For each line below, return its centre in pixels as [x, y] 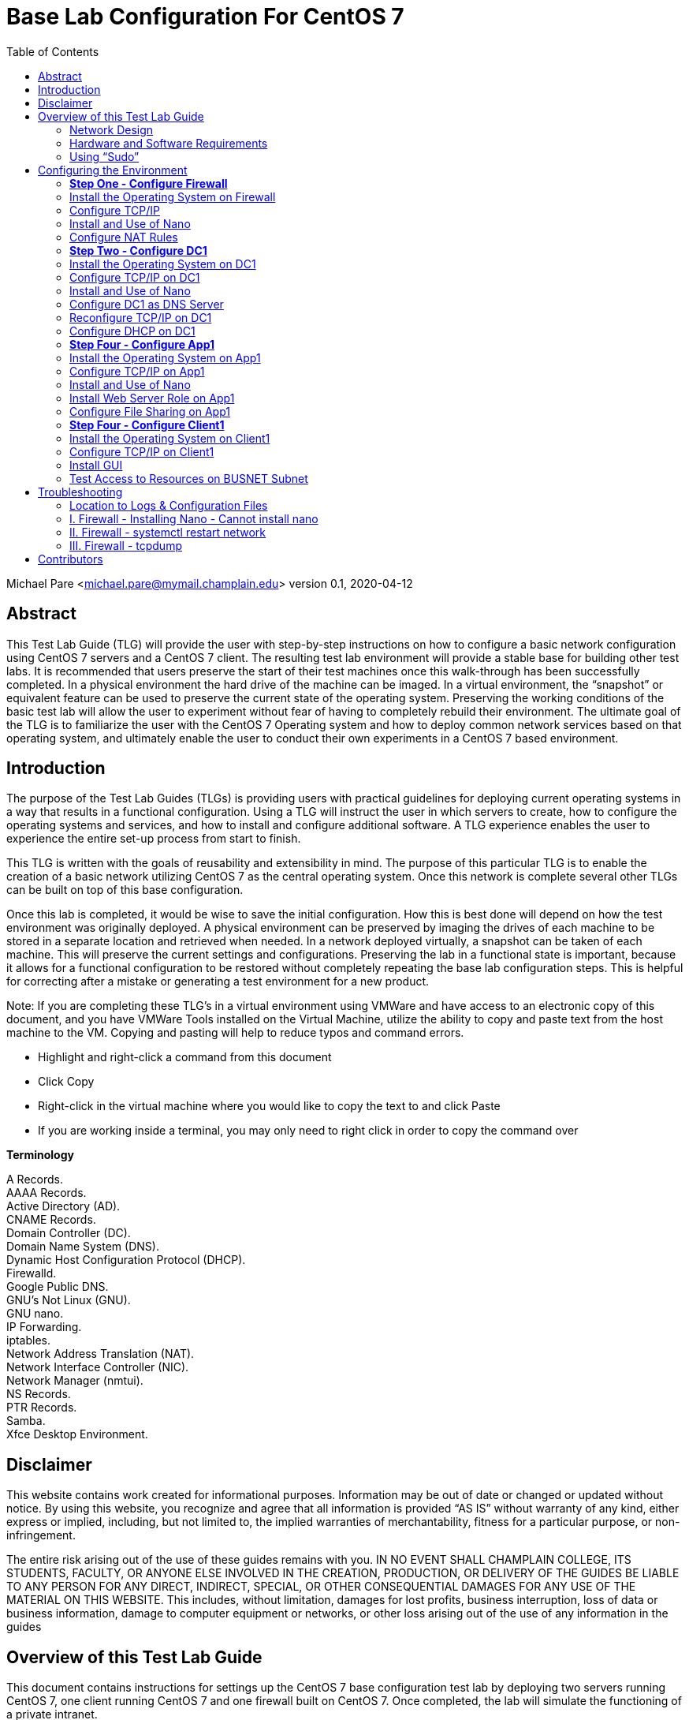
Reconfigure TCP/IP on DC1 [141, 317]
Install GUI [96, 465]
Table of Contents [53, 51]
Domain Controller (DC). [69, 1233]
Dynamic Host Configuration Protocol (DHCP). [126, 1260]
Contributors [71, 559]
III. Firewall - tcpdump [126, 545]
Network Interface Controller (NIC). [98, 1367]
